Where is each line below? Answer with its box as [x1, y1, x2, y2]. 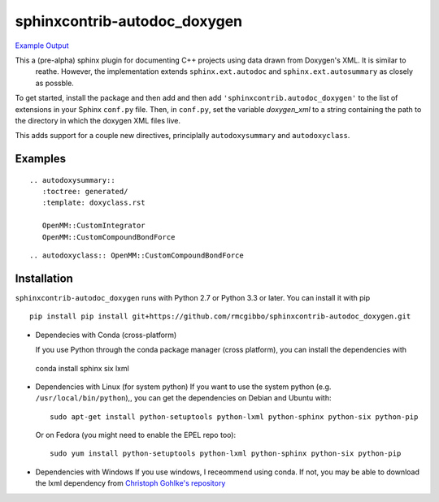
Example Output [15, 41, 69, 50]
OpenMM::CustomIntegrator [41, 221, 146, 231]
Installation [15, 271, 73, 285]
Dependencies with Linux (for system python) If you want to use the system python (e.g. [35, 382, 332, 392]
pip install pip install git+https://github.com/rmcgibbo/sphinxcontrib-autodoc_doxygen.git [29, 312, 411, 321]
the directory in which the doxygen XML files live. [15, 115, 181, 125]
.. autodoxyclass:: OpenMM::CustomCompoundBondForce [29, 251, 244, 260]
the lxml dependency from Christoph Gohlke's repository [35, 478, 226, 488]
